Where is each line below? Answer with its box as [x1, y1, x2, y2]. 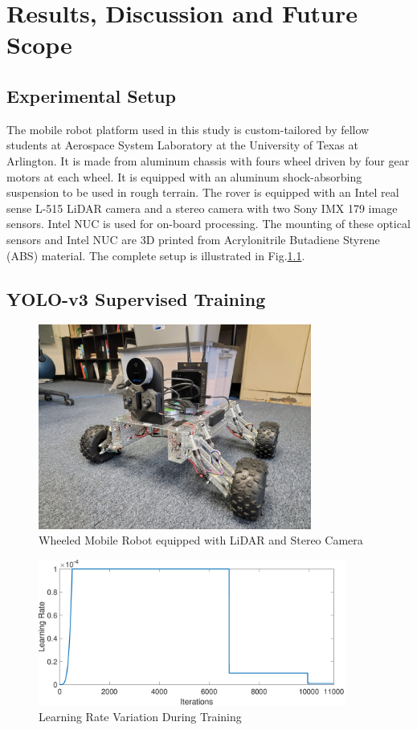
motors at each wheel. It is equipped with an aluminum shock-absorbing [6, 168, 362, 185]
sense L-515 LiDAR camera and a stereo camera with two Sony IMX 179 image [6, 199, 398, 216]
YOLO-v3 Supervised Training [6, 286, 266, 311]
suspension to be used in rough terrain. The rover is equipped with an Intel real [6, 184, 399, 201]
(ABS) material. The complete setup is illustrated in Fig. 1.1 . [6, 247, 305, 263]
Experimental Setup [6, 83, 176, 108]
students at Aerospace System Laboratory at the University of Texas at [6, 137, 358, 153]
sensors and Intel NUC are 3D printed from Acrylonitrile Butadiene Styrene [6, 230, 380, 247]
